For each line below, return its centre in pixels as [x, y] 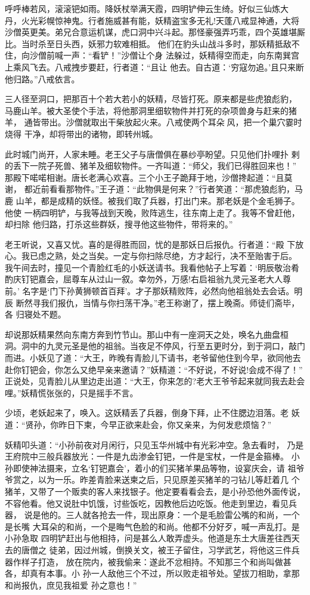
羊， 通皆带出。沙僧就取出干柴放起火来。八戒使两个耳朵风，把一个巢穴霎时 [154, 122]
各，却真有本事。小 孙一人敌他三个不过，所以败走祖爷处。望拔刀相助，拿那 [152, 573]
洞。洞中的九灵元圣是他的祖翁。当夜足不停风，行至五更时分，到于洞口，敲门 [155, 346]
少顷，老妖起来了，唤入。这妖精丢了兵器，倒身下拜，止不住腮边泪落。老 [147, 413]
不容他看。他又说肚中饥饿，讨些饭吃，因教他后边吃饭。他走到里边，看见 [147, 503]
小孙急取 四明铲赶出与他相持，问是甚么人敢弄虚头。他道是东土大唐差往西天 [152, 538]
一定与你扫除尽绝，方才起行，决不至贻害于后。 [205, 256]
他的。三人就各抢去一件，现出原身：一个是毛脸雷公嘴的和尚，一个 [170, 515]
